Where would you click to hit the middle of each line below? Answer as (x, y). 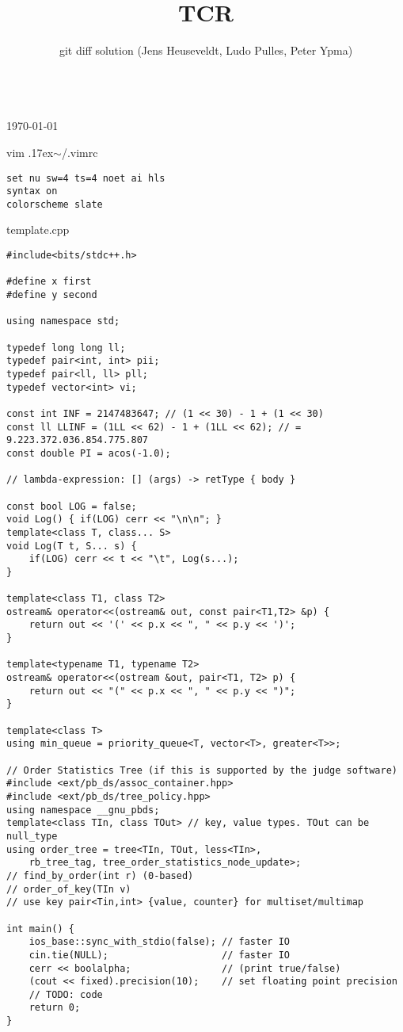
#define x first (49, 282)
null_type (32, 836)
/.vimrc (80, 152)
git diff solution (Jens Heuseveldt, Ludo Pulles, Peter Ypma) (206, 50)
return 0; (55, 1008)
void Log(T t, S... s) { (72, 546)
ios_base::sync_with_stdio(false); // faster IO (159, 942)
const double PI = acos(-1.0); (89, 453)
